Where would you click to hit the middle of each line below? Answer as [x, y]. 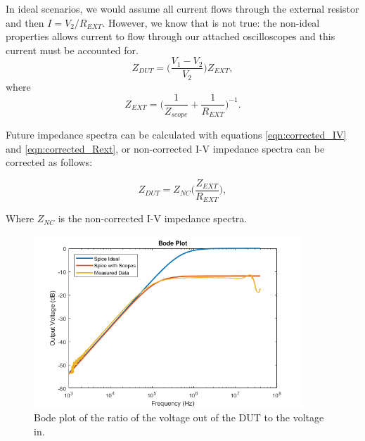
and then [25, 22]
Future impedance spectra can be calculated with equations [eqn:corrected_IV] [176, 134]
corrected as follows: [49, 162]
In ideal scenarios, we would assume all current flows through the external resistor [182, 8]
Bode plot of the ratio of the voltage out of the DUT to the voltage [179, 417]
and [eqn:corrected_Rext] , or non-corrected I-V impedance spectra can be [165, 148]
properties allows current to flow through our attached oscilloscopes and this [171, 36]
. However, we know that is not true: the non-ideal [211, 22]
